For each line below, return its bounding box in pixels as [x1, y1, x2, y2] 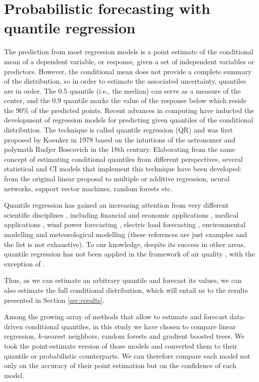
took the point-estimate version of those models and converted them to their [4, 340, 238, 351]
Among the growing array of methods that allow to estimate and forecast [4, 311, 228, 322]
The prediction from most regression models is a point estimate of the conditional [4, 46, 254, 57]
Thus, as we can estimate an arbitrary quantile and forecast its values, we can [4, 275, 242, 285]
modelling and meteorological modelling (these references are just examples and [4, 229, 247, 239]
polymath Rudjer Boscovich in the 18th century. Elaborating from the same [4, 144, 236, 154]
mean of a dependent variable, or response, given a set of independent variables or [4, 56, 255, 66]
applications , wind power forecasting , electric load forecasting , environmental [4, 219, 246, 230]
